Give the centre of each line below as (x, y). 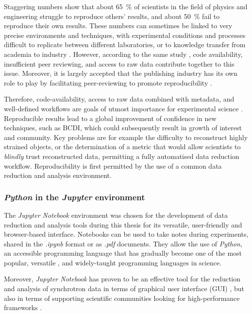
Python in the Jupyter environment (75, 197)
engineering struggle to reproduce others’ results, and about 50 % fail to (112, 16)
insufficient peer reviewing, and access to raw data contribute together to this (119, 63)
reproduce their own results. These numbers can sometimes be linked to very (118, 26)
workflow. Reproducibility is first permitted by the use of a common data (113, 166)
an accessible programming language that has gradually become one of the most (123, 253)
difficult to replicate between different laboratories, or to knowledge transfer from (125, 44)
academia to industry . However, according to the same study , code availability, (123, 54)
